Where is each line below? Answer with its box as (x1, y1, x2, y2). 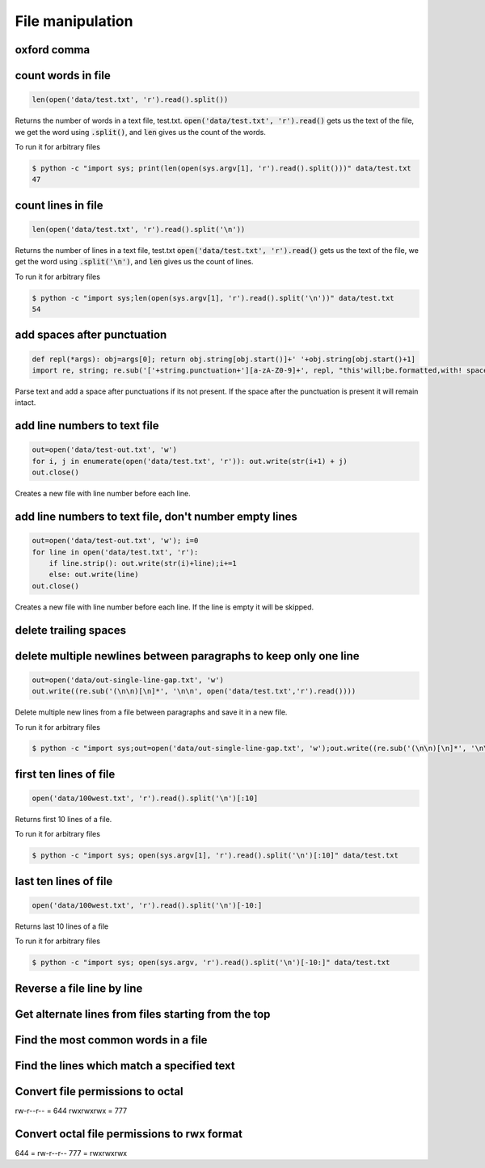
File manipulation (15, 12, 133, 30)
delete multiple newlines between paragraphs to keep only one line (15, 649, 360, 663)
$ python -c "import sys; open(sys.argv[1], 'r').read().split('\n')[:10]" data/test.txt (32, 851, 399, 860)
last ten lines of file (15, 874, 113, 888)
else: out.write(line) (48, 570, 139, 580)
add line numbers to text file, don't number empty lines (15, 509, 298, 523)
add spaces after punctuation (15, 328, 167, 342)
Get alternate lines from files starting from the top (15, 1007, 271, 1021)
